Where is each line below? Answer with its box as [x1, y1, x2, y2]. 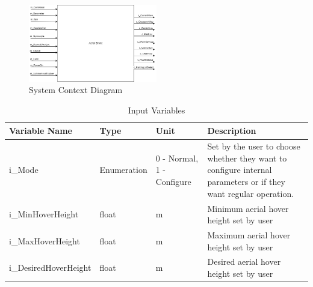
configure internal [207, 163, 272, 176]
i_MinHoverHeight [9, 208, 79, 220]
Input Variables [128, 103, 185, 116]
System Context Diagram [29, 83, 123, 96]
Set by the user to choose [207, 140, 300, 153]
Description [207, 124, 256, 137]
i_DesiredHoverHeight [9, 261, 91, 274]
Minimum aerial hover [207, 202, 289, 214]
